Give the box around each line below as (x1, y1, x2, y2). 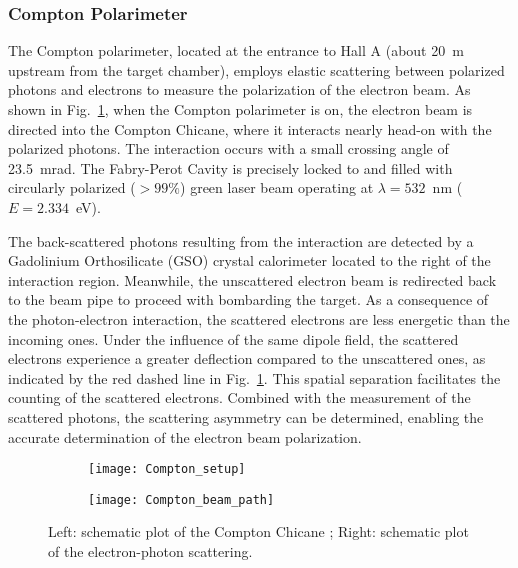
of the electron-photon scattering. (48, 541, 253, 561)
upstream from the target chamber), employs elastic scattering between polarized (8, 59, 505, 80)
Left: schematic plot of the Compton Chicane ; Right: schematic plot (48, 521, 469, 542)
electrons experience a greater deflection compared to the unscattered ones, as (8, 348, 486, 369)
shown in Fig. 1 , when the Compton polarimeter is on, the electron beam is (8, 99, 473, 119)
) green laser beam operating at (180, 177, 374, 198)
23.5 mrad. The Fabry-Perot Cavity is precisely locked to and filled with (8, 157, 453, 178)
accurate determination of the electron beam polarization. (8, 426, 362, 447)
